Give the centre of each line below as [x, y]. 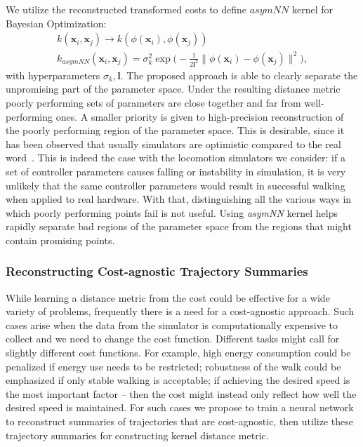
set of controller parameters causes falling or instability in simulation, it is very [176, 171]
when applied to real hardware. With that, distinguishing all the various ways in [179, 199]
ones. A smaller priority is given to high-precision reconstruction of [200, 116]
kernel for [312, 9]
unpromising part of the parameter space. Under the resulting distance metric [173, 89]
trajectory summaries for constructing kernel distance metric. [137, 435]
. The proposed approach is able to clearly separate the [239, 75]
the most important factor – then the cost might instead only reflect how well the [181, 393]
